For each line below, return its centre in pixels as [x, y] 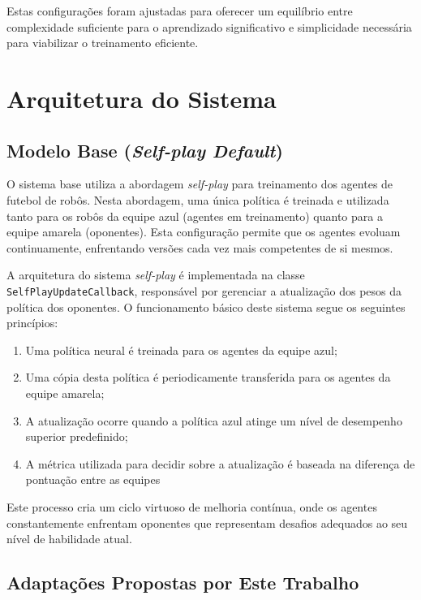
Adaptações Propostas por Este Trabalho [183, 583]
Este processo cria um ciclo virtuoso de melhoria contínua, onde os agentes [192, 506]
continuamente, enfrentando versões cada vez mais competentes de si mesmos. [200, 247]
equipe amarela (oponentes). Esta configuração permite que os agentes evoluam [204, 232]
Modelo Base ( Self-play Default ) [145, 150]
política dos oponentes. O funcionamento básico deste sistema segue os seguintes [206, 306]
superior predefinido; [77, 436]
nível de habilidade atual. [69, 539]
